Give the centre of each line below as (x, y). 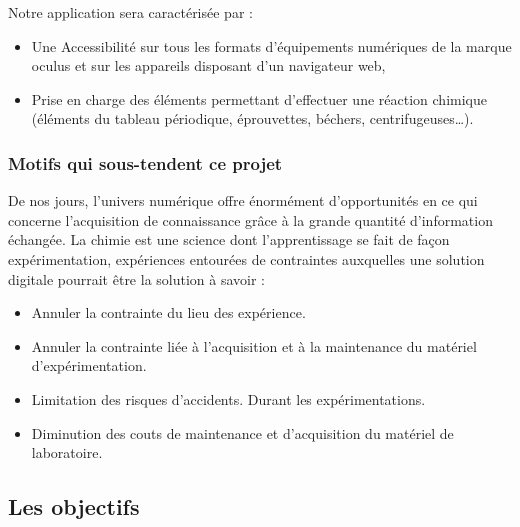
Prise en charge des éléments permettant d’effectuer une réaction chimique (259, 98)
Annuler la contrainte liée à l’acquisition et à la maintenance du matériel (254, 345)
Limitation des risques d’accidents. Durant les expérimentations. (228, 398)
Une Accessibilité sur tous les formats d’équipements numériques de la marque (271, 45)
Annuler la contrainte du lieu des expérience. (168, 312)
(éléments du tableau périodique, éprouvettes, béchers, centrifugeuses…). (252, 118)
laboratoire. (67, 452)
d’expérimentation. (89, 365)
